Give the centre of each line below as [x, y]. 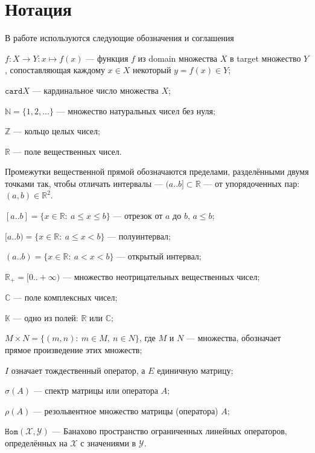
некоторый [152, 70]
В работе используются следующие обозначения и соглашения [119, 38]
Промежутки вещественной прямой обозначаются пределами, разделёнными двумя [157, 171]
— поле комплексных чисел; [65, 297]
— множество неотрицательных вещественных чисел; [161, 276]
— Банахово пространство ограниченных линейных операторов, [170, 431]
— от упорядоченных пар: [252, 183]
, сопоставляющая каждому [55, 70]
